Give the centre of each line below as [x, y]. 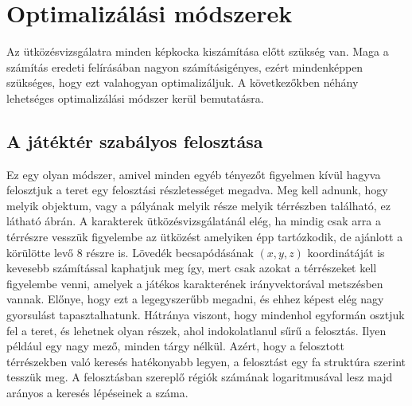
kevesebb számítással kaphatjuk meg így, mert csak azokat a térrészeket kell [192, 268]
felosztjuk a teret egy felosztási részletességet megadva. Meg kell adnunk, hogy [197, 190]
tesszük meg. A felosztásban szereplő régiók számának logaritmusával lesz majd [200, 377]
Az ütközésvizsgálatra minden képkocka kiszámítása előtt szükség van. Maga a [198, 51]
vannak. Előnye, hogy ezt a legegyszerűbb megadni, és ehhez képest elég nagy [195, 299]
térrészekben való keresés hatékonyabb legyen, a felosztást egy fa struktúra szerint [206, 361]
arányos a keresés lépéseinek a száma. [97, 393]
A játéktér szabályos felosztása [135, 141]
